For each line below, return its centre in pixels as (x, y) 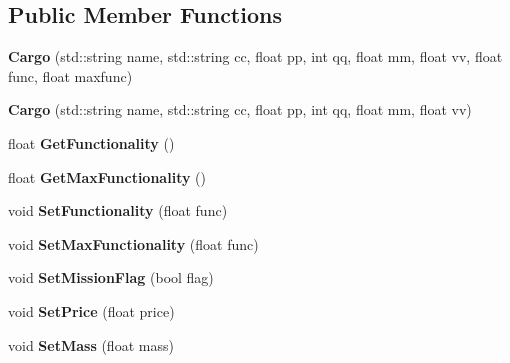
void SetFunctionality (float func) (118, 210)
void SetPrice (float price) (91, 310)
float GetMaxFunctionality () (107, 176)
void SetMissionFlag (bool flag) (111, 277)
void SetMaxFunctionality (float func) (133, 243)
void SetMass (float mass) (91, 344)
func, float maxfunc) (70, 75)
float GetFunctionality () (91, 142)
